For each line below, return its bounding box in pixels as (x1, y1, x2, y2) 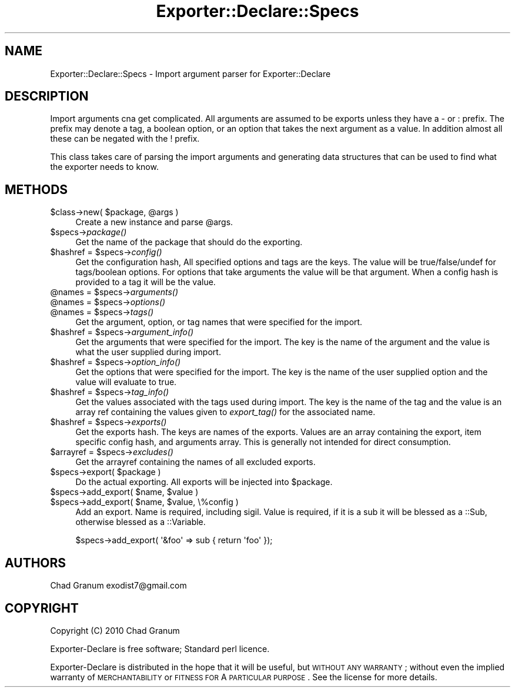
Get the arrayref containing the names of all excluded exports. (75, 457, 316, 467)
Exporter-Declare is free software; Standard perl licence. (50, 643, 270, 654)
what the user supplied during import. (75, 347, 221, 357)
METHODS (5, 182, 68, 197)
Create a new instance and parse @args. (75, 217, 233, 228)
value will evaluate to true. (75, 377, 177, 387)
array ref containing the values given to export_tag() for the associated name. (75, 407, 376, 417)
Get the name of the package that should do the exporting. (75, 237, 303, 248)
